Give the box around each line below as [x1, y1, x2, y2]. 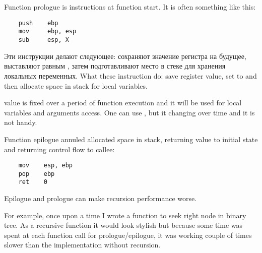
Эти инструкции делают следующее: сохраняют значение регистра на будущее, [4, 50, 246, 61]
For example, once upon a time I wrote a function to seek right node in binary [4, 210, 246, 220]
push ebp [18, 19, 58, 27]
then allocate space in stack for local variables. [4, 80, 148, 91]
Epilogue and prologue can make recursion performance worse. [4, 193, 197, 204]
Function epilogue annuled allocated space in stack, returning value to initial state [4, 134, 258, 144]
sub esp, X [18, 36, 69, 44]
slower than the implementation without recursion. [4, 239, 161, 250]
